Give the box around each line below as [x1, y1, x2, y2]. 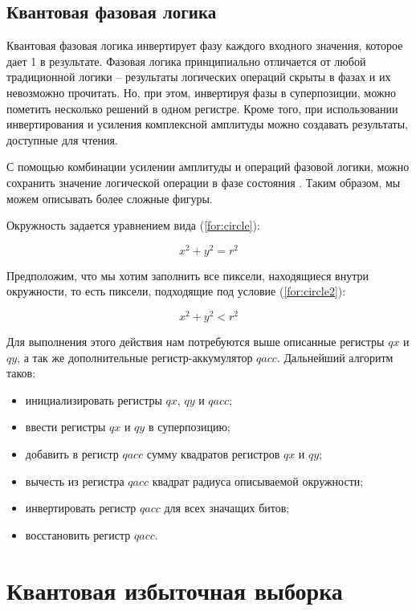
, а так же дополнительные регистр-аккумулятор [17, 348, 253, 365]
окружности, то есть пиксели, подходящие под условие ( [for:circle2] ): [6, 283, 346, 299]
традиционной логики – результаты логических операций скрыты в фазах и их [6, 68, 391, 85]
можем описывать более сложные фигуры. [6, 189, 213, 206]
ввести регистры [25, 418, 106, 435]
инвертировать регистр [25, 499, 137, 516]
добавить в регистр [25, 446, 119, 462]
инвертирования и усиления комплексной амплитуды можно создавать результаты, [6, 116, 409, 132]
